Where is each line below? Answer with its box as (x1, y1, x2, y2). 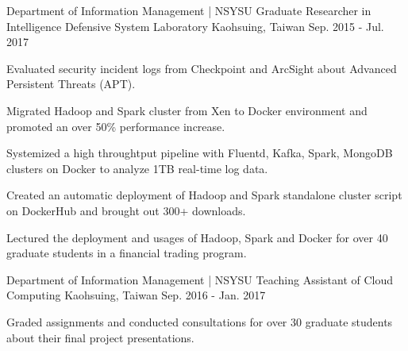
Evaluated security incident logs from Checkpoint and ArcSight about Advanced (6, 60, 397, 76)
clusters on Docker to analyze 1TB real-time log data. (6, 160, 268, 176)
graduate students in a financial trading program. (6, 245, 247, 261)
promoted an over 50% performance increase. (6, 118, 225, 134)
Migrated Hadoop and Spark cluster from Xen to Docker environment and (6, 102, 368, 118)
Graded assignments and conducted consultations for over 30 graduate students (6, 313, 393, 330)
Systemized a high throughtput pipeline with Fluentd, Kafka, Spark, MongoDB (6, 145, 393, 161)
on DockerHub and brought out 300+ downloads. (6, 202, 246, 218)
